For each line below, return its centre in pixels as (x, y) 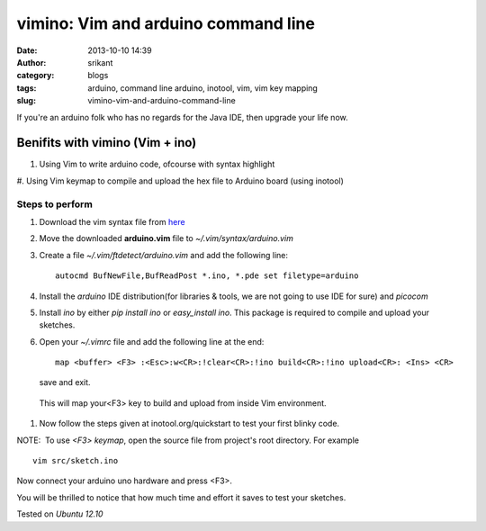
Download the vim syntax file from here (112, 221)
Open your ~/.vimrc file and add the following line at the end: (152, 341)
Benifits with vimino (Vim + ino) (107, 143)
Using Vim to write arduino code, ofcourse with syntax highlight (157, 164)
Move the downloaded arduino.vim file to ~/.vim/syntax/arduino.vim (166, 238)
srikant (100, 62)
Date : (27, 50)
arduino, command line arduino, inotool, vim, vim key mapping (203, 88)
